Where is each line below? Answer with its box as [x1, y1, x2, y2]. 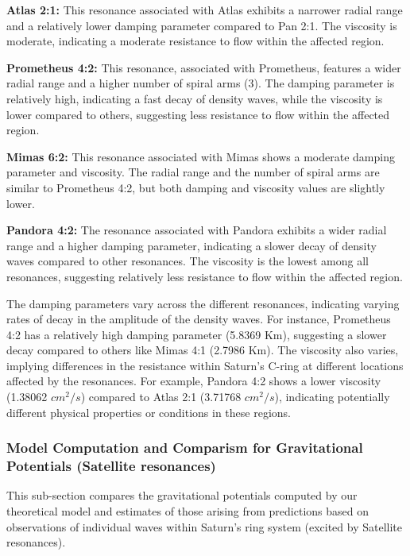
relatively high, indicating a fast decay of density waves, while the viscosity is [6, 90, 383, 106]
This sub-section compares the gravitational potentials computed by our [6, 487, 358, 504]
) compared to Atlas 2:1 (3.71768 [80, 388, 242, 405]
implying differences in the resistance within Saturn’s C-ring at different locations [6, 357, 404, 373]
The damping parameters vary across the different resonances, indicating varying [6, 295, 400, 311]
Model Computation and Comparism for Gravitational [6, 438, 363, 458]
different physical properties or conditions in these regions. [6, 403, 291, 420]
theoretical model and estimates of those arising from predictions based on [6, 502, 369, 519]
